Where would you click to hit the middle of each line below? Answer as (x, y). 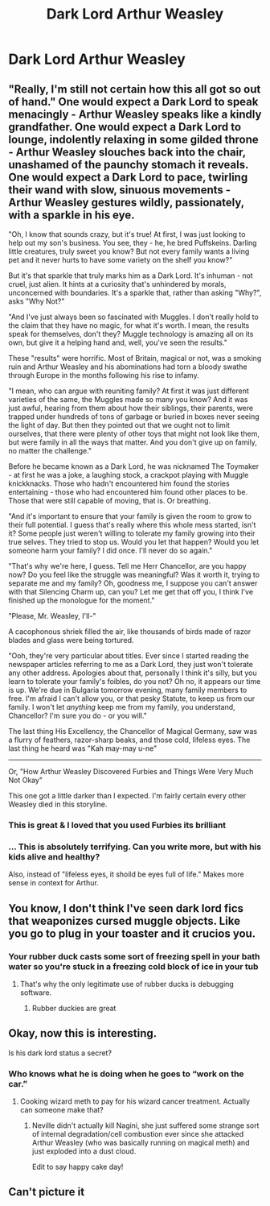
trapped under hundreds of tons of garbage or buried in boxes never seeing (134, 417)
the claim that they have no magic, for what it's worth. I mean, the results (129, 325)
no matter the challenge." (50, 451)
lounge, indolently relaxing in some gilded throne (133, 139)
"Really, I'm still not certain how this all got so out (135, 89)
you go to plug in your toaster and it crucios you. (132, 933)
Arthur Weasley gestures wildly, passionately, (127, 202)
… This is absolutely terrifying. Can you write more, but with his (135, 847)
